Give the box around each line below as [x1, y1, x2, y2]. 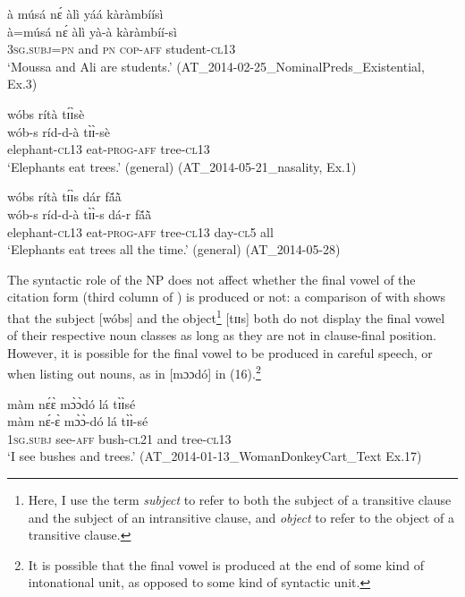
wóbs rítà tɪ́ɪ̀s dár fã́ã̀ [7, 187, 122, 206]
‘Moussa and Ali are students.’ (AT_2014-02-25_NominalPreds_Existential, [7, 56, 425, 75]
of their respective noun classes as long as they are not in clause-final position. [7, 326, 436, 345]
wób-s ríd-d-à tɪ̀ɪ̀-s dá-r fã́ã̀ [7, 204, 152, 223]
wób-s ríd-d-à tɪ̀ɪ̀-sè [7, 122, 110, 141]
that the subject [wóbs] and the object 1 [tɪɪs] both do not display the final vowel [7, 305, 445, 327]
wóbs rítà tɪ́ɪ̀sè [7, 104, 85, 123]
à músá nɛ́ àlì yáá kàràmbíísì [7, 4, 164, 22]
